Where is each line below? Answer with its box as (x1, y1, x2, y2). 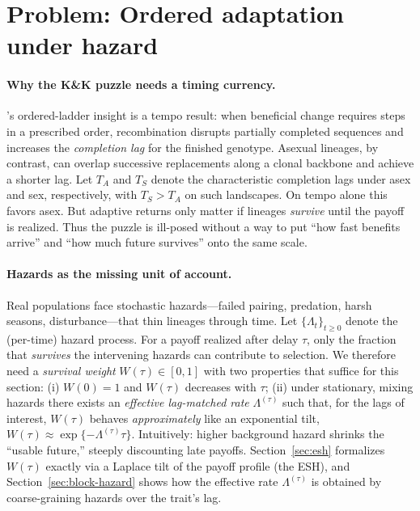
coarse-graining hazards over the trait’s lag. (6, 488, 222, 505)
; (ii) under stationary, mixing (265, 378, 414, 395)
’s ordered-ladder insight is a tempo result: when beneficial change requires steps (6, 107, 405, 124)
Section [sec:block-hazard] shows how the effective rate (6, 473, 278, 490)
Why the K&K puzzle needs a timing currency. (6, 76, 276, 93)
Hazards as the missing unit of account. (6, 265, 232, 282)
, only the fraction (307, 330, 397, 347)
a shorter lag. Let (6, 170, 93, 187)
